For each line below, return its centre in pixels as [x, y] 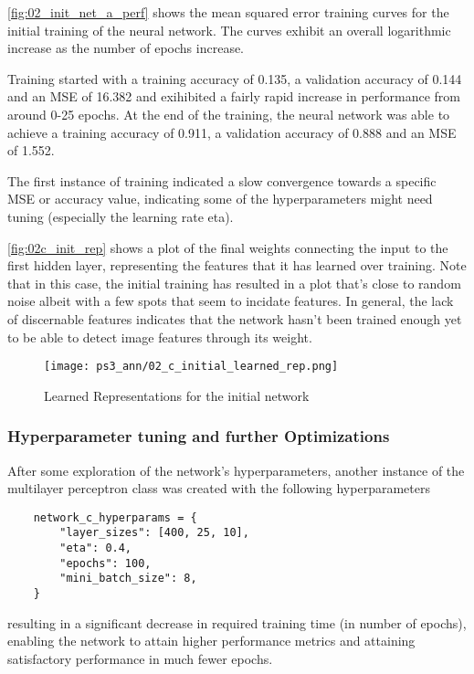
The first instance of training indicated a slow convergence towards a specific [222, 180]
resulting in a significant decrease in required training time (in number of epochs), [237, 622]
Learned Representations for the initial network [177, 395]
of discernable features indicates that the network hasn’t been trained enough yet [235, 318]
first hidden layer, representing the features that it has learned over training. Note [237, 265]
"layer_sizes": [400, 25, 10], [154, 533]
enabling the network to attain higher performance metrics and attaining [211, 641]
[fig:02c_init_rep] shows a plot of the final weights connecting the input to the [228, 247]
